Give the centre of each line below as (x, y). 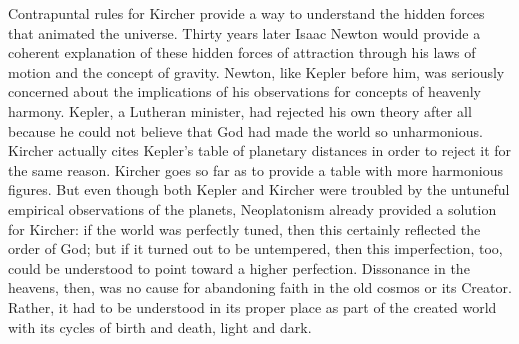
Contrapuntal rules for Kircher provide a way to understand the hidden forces (246, 13)
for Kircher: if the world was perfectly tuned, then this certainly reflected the (244, 228)
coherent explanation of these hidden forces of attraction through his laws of (242, 52)
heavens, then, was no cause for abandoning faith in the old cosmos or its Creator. (260, 287)
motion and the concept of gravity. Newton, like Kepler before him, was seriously (256, 71)
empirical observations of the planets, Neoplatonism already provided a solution (252, 208)
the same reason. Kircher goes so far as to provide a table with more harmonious (255, 169)
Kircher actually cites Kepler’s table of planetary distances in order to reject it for (260, 150)
